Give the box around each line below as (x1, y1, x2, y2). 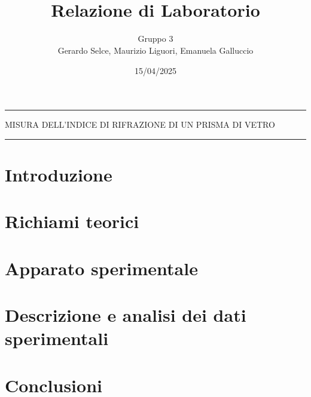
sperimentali (5, 326, 109, 350)
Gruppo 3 (138, 32, 173, 45)
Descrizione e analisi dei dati (5, 303, 246, 327)
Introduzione (5, 162, 112, 186)
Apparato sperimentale (5, 256, 198, 280)
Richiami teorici (5, 209, 139, 233)
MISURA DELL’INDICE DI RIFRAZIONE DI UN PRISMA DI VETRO (5, 118, 275, 131)
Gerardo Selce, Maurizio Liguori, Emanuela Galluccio (57, 44, 254, 56)
